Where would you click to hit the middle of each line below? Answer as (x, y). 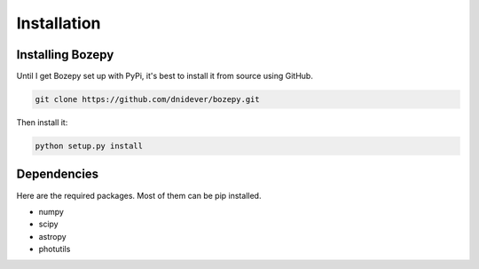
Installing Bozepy (65, 55)
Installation (59, 23)
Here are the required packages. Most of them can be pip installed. (139, 195)
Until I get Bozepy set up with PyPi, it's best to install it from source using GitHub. (165, 76)
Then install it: (42, 123)
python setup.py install (89, 146)
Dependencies (58, 174)
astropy (52, 236)
